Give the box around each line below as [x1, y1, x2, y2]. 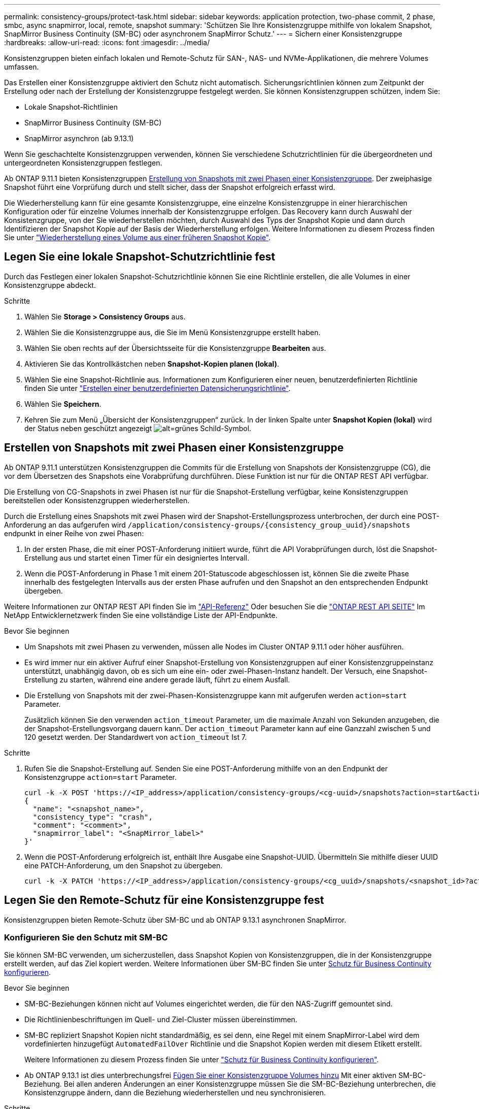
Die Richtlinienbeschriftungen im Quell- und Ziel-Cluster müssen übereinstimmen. [24, 1015, 297, 1024]
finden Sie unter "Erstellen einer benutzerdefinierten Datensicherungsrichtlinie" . [24, 383, 291, 393]
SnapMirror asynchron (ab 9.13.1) [24, 134, 134, 143]
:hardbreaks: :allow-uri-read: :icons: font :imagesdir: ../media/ [4, 38, 210, 47]
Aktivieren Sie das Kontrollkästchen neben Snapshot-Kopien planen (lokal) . [24, 359, 279, 368]
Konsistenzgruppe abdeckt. [4, 280, 96, 289]
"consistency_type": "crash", [32, 812, 153, 821]
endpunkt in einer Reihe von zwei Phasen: [4, 529, 144, 538]
